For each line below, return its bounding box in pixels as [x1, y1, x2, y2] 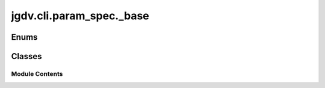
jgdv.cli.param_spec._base [11, 9, 150, 22]
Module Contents [11, 69, 63, 78]
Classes [11, 51, 42, 61]
